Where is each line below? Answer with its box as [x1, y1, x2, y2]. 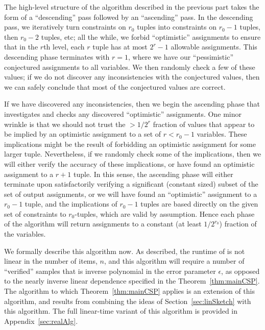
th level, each [43, 41, 85, 52]
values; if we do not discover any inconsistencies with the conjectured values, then [4, 71, 260, 82]
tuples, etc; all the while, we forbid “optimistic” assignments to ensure [41, 31, 261, 42]
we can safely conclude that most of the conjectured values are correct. [4, 81, 226, 92]
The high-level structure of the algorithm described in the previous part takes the [4, 2, 259, 12]
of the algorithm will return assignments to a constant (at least [4, 218, 202, 229]
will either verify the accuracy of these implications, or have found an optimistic [4, 158, 255, 169]
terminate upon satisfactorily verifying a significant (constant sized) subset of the [4, 179, 258, 189]
